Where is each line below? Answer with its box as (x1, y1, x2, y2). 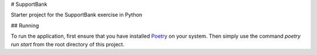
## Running (11, 22, 39, 29)
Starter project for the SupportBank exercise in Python (11, 12, 143, 19)
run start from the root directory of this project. (11, 41, 124, 47)
